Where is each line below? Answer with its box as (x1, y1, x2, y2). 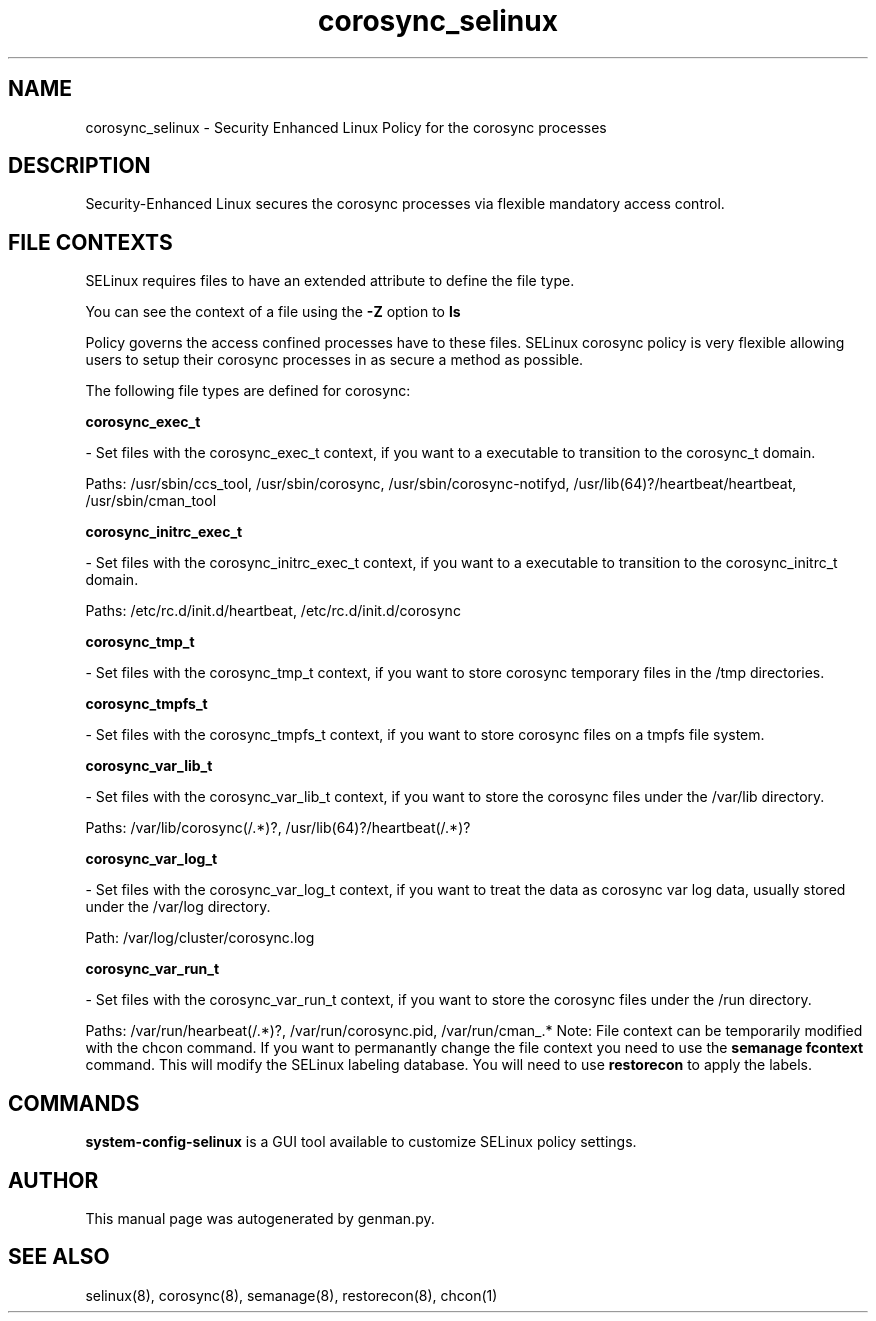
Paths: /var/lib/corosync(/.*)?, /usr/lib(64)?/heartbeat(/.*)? (85, 819, 471, 837)
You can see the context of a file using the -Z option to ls (85, 303, 461, 321)
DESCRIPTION (8, 153, 151, 179)
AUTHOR (8, 1167, 99, 1193)
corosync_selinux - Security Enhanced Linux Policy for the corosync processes (85, 118, 607, 136)
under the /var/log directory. (85, 898, 271, 916)
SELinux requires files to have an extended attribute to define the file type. (85, 272, 575, 290)
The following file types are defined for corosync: (85, 382, 411, 400)
